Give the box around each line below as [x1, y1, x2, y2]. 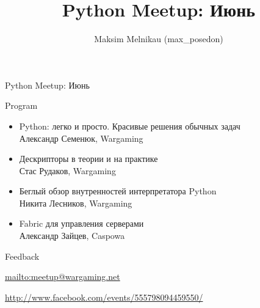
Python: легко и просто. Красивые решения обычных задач [19, 119, 240, 132]
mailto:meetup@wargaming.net [5, 270, 120, 283]
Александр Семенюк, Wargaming [19, 131, 143, 144]
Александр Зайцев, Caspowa [19, 229, 125, 242]
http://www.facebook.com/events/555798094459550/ [5, 290, 203, 303]
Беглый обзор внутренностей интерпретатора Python [19, 185, 217, 197]
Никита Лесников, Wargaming [19, 196, 132, 209]
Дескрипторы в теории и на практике [19, 152, 158, 165]
